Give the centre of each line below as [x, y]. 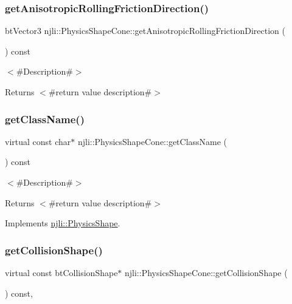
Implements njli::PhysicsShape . [63, 223]
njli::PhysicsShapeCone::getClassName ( [152, 141]
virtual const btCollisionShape [61, 272]
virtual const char [38, 141]
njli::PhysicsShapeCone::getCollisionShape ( [206, 272]
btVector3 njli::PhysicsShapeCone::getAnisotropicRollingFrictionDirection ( [145, 31]
